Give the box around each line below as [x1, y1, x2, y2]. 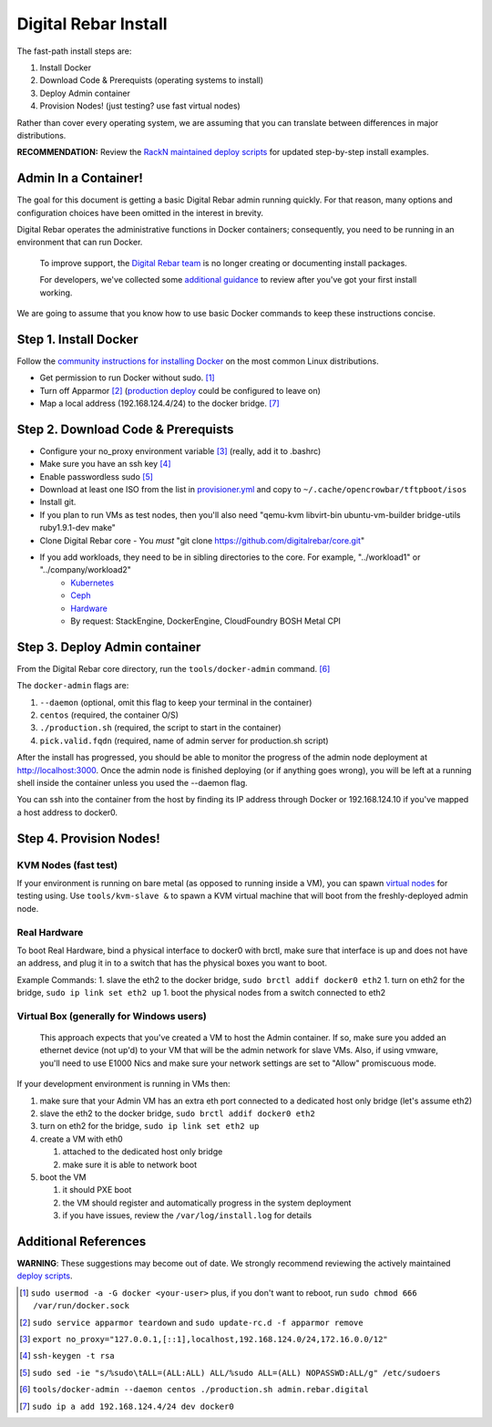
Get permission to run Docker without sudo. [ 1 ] [39, 372, 215, 383]
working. [39, 287, 73, 298]
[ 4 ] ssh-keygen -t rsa [19, 1350, 116, 1361]
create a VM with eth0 [39, 1133, 123, 1144]
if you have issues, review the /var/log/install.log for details [62, 1210, 313, 1221]
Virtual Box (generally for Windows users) [16, 1009, 207, 1022]
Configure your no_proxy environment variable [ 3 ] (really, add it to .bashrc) [39, 445, 322, 456]
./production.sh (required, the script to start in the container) [39, 722, 282, 733]
